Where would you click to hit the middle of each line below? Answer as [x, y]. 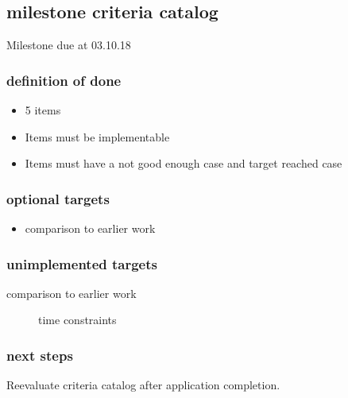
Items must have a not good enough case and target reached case [184, 163]
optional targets [58, 198]
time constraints [77, 320]
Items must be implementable [97, 136]
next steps [40, 355]
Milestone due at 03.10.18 [69, 45]
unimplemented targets [82, 263]
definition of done [64, 80]
